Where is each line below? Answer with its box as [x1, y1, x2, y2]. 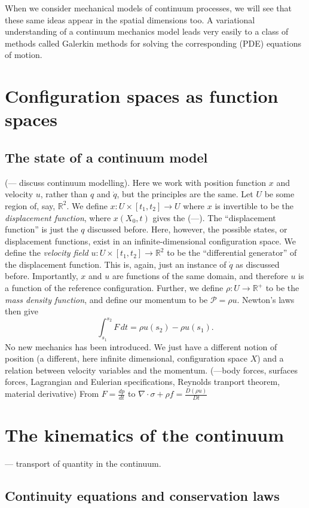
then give [5, 305, 38, 317]
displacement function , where [5, 211, 111, 224]
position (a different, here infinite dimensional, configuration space [5, 352, 247, 365]
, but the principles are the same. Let [117, 188, 253, 200]
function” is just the [5, 223, 78, 235]
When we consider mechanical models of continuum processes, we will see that [5, 2, 292, 14]
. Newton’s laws [237, 293, 295, 305]
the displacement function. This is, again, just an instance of [5, 258, 227, 270]
